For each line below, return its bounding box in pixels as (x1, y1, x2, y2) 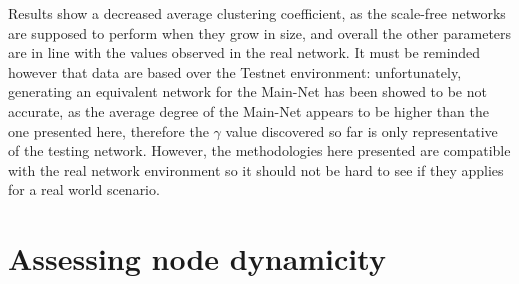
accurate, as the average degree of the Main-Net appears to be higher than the (8, 100, 489, 121)
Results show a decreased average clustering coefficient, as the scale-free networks (8, 3, 506, 23)
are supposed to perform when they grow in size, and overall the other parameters (8, 22, 512, 43)
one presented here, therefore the (8, 120, 209, 141)
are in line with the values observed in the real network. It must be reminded (8, 42, 481, 63)
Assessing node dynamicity (8, 238, 386, 279)
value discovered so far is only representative (225, 120, 498, 141)
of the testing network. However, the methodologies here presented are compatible (8, 140, 511, 161)
